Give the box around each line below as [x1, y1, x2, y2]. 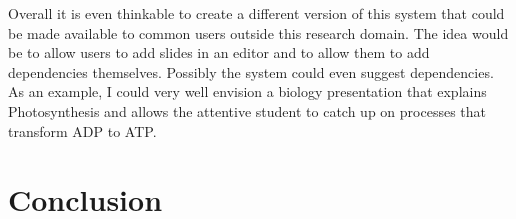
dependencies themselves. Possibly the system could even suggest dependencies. [8, 61, 494, 82]
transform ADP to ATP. [8, 120, 157, 141]
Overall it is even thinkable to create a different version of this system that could [8, 3, 505, 23]
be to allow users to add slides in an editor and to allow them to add [8, 42, 430, 63]
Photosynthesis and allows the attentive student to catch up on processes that [8, 100, 486, 121]
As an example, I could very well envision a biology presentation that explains [8, 81, 487, 102]
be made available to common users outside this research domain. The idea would [8, 22, 509, 43]
